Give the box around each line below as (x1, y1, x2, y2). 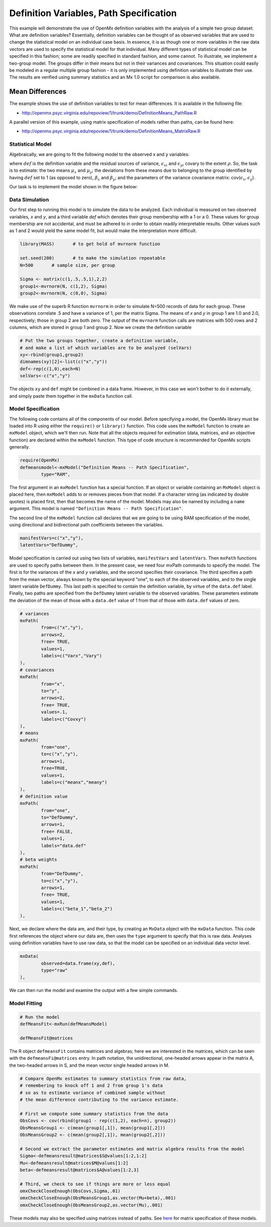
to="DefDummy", (41, 814, 79, 820)
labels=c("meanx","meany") (41, 779, 107, 786)
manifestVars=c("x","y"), (20, 535, 84, 541)
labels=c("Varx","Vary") (41, 653, 102, 658)
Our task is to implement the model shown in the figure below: (9, 184, 138, 190)
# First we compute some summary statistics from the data (20, 1110, 168, 1117)
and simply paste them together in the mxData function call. (9, 393, 133, 399)
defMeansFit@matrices (20, 1035, 73, 1041)
